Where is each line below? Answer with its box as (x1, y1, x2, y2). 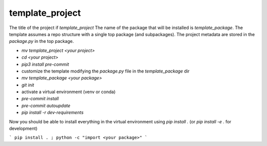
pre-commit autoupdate (21, 103, 71, 109)
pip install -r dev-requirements (21, 109, 84, 115)
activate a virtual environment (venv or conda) (21, 89, 116, 95)
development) (9, 126, 38, 132)
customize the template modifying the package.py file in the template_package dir (21, 68, 190, 74)
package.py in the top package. (9, 38, 74, 44)
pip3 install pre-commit (21, 61, 69, 67)
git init (21, 82, 35, 88)
